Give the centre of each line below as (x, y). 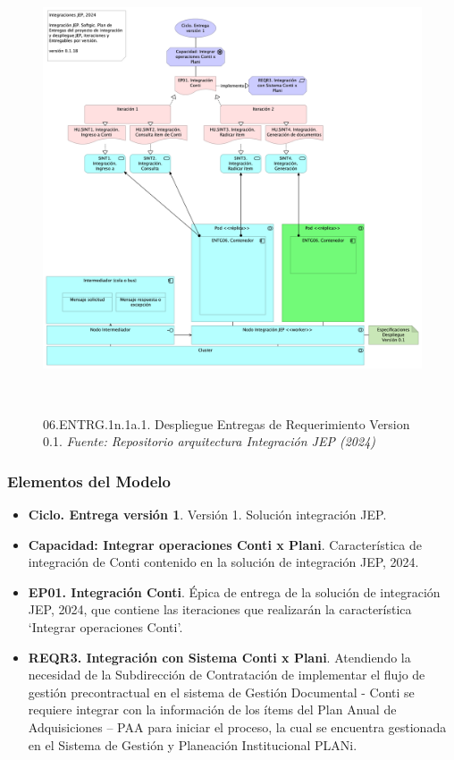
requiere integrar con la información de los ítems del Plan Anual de (212, 709)
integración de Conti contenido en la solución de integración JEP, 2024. (223, 562)
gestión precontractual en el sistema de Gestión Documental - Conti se (221, 692)
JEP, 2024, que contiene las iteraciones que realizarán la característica (220, 609)
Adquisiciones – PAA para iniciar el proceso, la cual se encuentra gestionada (237, 726)
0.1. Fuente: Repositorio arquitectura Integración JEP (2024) (210, 441)
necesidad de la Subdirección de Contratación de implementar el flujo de (227, 675)
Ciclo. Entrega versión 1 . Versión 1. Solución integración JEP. (207, 514)
